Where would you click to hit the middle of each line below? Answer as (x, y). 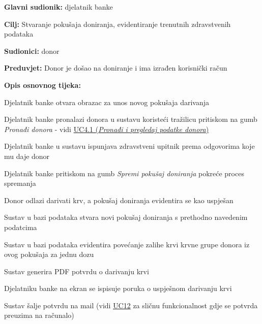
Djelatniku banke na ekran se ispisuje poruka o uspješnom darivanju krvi (118, 288)
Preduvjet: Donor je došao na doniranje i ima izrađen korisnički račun (116, 68)
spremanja (20, 183)
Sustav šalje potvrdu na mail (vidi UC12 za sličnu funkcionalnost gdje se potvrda (131, 305)
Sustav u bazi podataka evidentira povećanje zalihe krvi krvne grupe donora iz (127, 244)
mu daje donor (27, 156)
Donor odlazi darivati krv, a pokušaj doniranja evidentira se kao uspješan (119, 200)
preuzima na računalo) (39, 315)
